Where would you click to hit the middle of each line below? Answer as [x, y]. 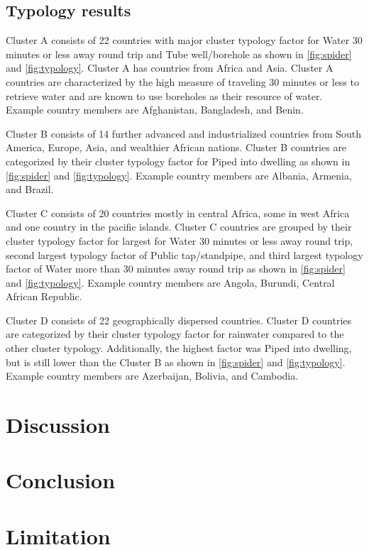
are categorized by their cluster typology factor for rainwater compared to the [175, 334]
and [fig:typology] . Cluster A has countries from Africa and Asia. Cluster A [170, 68]
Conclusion [61, 480]
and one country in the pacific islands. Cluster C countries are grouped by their [179, 227]
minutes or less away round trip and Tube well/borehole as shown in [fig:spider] [179, 54]
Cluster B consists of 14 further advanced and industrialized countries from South [184, 133]
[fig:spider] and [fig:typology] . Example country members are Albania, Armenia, [179, 175]
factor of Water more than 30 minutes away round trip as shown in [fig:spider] [176, 269]
